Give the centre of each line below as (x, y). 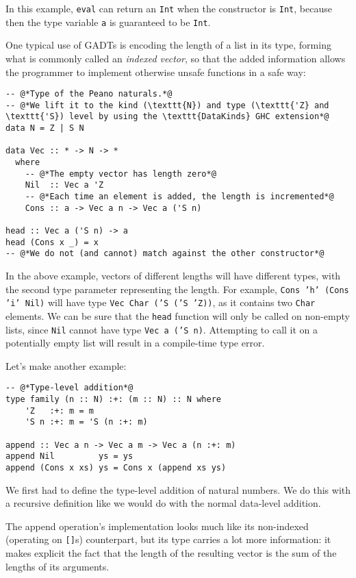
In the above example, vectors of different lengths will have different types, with (173, 275)
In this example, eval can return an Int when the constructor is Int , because (169, 8)
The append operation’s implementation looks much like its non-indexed (157, 526)
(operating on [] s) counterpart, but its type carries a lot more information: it (168, 539)
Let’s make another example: (66, 365)
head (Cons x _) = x (52, 242)
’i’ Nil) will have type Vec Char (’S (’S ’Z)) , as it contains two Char (161, 302)
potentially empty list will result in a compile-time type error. (135, 343)
